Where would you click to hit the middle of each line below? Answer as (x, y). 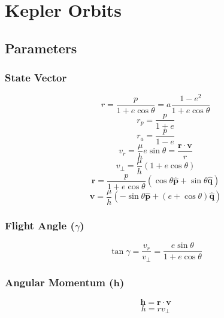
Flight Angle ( (40, 225)
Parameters (41, 48)
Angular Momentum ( (59, 282)
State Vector (36, 78)
